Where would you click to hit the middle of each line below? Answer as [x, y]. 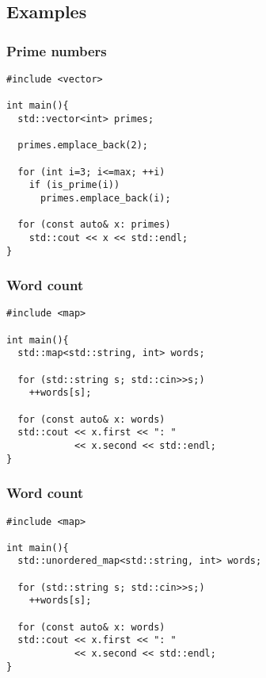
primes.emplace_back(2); [83, 146]
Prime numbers [57, 50]
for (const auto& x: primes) [94, 225]
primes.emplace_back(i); [105, 198]
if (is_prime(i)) [74, 185]
